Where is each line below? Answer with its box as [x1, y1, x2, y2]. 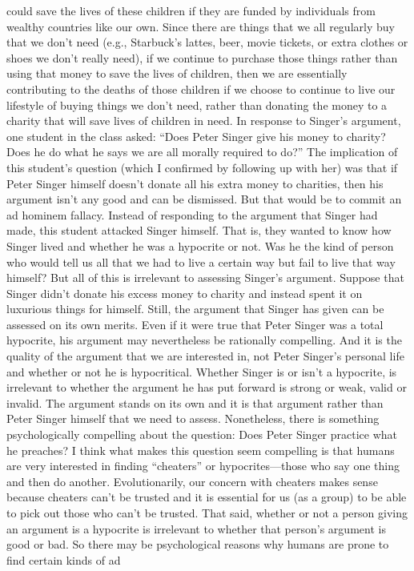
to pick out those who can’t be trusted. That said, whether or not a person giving [6, 505, 408, 521]
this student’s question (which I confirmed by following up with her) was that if [6, 159, 398, 175]
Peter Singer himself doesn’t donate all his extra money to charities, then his [6, 175, 384, 191]
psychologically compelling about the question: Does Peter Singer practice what [6, 426, 398, 443]
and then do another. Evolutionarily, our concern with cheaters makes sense [6, 472, 378, 489]
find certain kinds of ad [6, 551, 121, 568]
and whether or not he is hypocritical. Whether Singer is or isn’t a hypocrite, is [6, 363, 397, 380]
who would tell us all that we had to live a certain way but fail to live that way [6, 253, 396, 270]
